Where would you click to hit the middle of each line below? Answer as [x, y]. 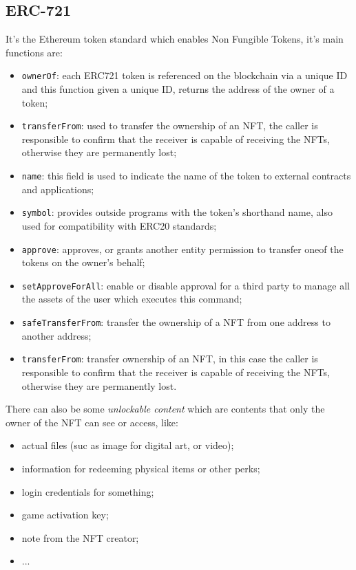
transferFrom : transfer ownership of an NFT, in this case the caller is [170, 359]
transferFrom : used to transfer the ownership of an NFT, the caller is [170, 125]
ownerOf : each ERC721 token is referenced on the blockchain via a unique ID [185, 75]
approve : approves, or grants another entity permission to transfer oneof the [182, 249]
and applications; [58, 189]
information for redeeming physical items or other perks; [141, 468]
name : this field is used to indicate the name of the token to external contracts [186, 176]
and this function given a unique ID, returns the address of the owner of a [178, 89]
